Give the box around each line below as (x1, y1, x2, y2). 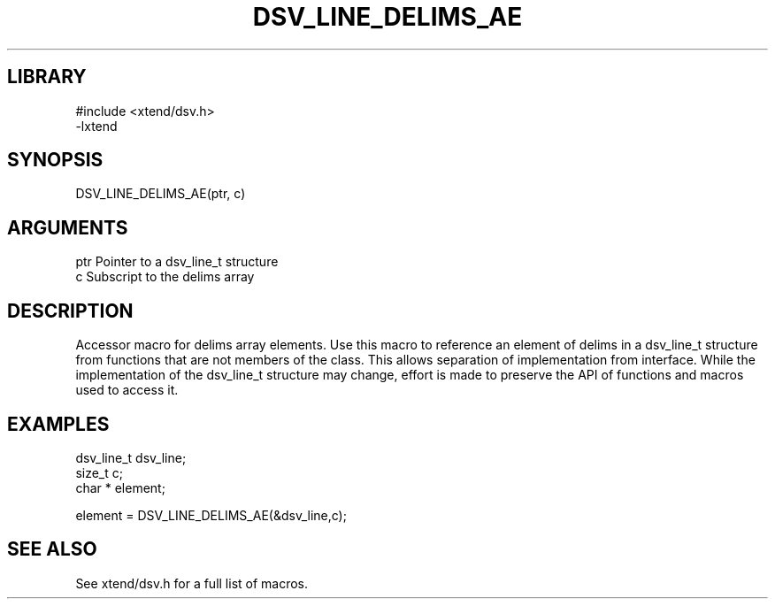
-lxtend (75, 118, 118, 134)
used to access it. (75, 382, 179, 398)
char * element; (75, 479, 165, 495)
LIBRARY (7, 65, 87, 88)
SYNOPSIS (7, 149, 104, 172)
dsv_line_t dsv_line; (75, 449, 187, 465)
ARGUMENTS (7, 216, 128, 239)
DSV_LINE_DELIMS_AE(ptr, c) (75, 186, 246, 202)
